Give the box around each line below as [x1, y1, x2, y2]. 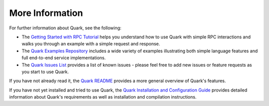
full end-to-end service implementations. [21, 55, 106, 61]
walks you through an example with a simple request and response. [21, 41, 160, 47]
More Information [9, 7, 83, 18]
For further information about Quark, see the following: [9, 25, 122, 31]
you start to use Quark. [21, 69, 69, 75]
